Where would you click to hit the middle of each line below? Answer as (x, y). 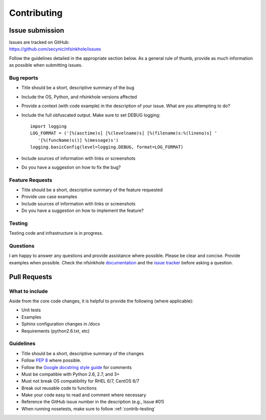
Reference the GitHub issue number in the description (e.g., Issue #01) (93, 402)
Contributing (36, 13)
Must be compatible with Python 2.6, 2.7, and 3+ (71, 374)
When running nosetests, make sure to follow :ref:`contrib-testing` (88, 409)
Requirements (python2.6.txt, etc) (55, 331)
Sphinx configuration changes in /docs (61, 324)
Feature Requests (31, 180)
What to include (29, 291)
